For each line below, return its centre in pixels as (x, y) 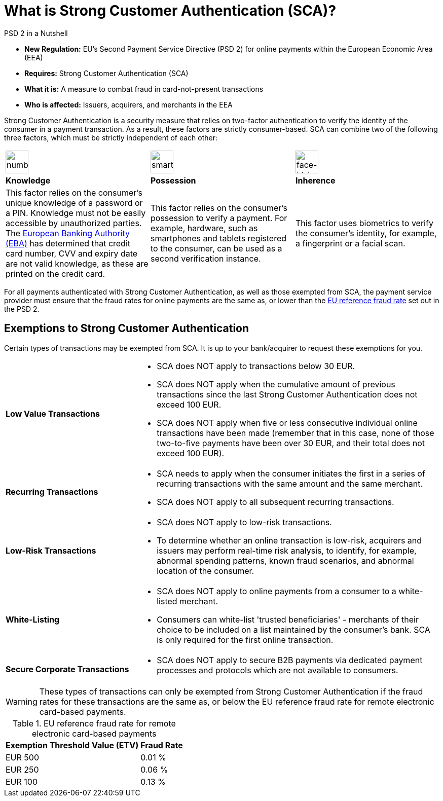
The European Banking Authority (68, 233)
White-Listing (33, 619)
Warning (22, 701)
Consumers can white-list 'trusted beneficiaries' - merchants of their (288, 619)
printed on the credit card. (56, 274)
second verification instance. (206, 258)
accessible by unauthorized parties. (74, 223)
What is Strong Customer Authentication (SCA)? (170, 11)
